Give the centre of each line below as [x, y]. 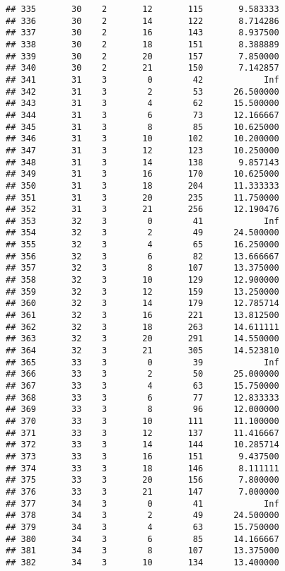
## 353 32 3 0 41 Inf [142, 221]
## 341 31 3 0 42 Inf [142, 80]
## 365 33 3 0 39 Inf [142, 362]
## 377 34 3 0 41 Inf [142, 504]
